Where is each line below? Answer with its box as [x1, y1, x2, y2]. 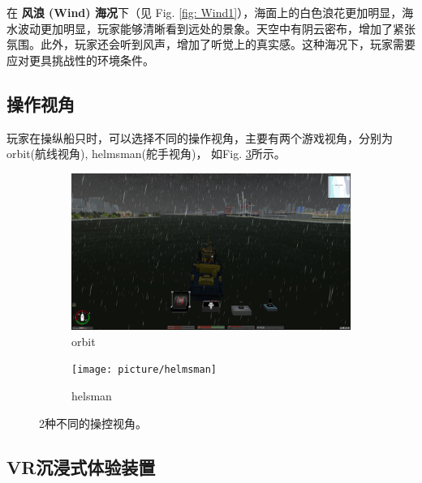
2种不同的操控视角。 [39, 414, 147, 431]
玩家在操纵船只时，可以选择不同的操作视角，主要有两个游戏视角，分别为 [6, 129, 393, 146]
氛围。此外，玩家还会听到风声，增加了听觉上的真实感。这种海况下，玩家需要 [6, 36, 416, 53]
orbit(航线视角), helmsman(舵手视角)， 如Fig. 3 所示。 [6, 145, 286, 162]
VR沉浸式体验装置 [6, 454, 156, 479]
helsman [71, 387, 112, 404]
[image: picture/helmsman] [71, 364, 217, 376]
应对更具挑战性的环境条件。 [6, 51, 154, 68]
